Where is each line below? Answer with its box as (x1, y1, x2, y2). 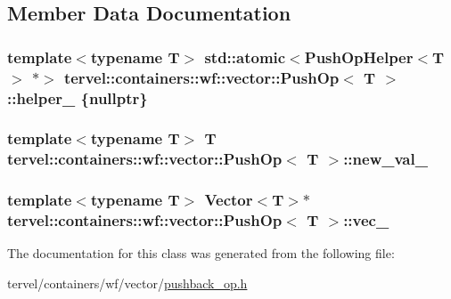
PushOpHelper (304, 45, 414, 68)
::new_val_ (343, 148, 428, 170)
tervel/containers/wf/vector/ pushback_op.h (7, 273, 248, 292)
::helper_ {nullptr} (7, 86, 148, 109)
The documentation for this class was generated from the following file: (7, 244, 395, 263)
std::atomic (204, 45, 286, 68)
